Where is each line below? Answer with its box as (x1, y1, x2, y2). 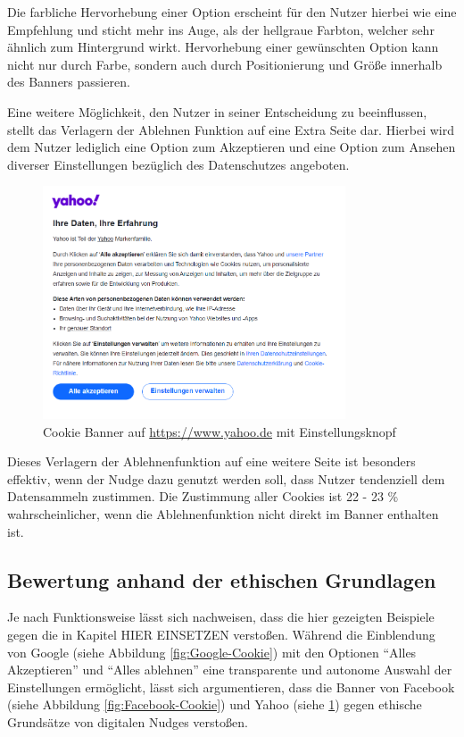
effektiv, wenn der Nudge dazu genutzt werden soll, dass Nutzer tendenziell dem (7, 469, 445, 488)
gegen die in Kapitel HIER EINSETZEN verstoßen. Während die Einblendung (7, 624, 435, 643)
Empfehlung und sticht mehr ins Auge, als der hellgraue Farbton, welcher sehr (7, 20, 435, 38)
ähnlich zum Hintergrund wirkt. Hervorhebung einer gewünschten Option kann (7, 38, 439, 56)
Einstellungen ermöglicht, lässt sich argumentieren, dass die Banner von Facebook (7, 677, 455, 696)
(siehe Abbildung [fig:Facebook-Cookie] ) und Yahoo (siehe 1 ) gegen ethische (7, 695, 422, 714)
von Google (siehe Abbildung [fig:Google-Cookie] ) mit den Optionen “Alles (7, 642, 417, 661)
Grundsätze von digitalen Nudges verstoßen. (7, 712, 248, 731)
